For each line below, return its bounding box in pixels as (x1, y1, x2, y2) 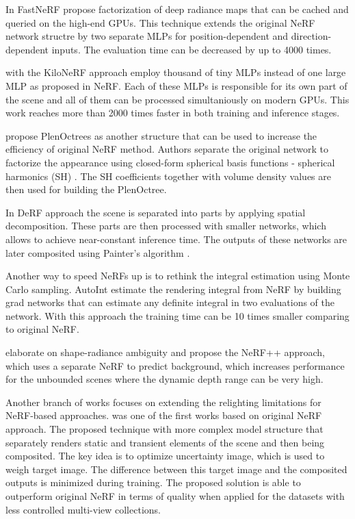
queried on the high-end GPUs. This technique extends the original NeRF (5, 15, 315, 29)
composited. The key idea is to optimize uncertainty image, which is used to (5, 448, 325, 463)
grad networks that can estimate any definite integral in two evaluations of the (5, 295, 334, 309)
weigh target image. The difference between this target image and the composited (5, 461, 347, 476)
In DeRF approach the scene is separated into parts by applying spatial (5, 205, 306, 219)
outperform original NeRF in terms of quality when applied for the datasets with (5, 489, 345, 503)
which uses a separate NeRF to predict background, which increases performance (5, 358, 345, 372)
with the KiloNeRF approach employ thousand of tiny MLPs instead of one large (5, 65, 346, 79)
